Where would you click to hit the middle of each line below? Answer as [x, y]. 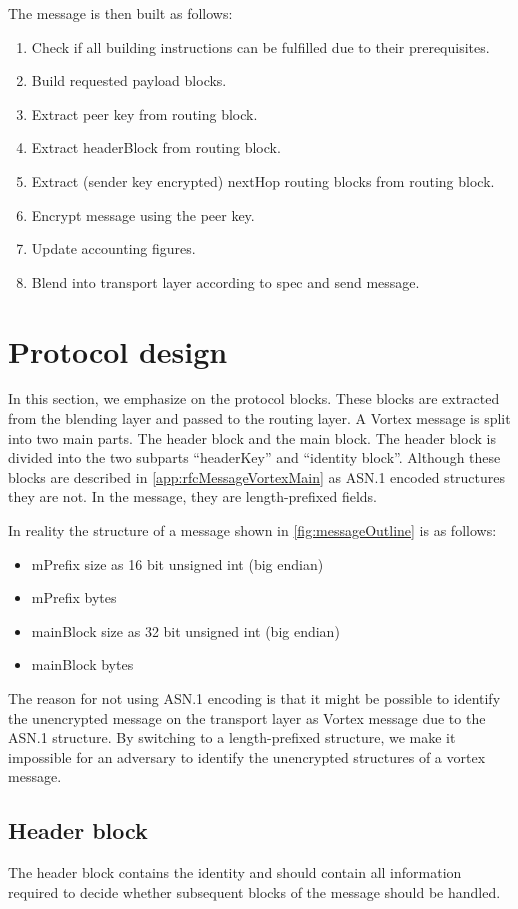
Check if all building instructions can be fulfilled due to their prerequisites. [260, 46]
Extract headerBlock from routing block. [156, 147]
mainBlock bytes [82, 664]
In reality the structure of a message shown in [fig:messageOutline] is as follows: [252, 530]
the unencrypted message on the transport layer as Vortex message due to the [247, 717]
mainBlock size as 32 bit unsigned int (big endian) [185, 630]
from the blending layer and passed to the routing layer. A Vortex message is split [259, 418]
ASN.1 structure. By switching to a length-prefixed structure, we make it [232, 737]
